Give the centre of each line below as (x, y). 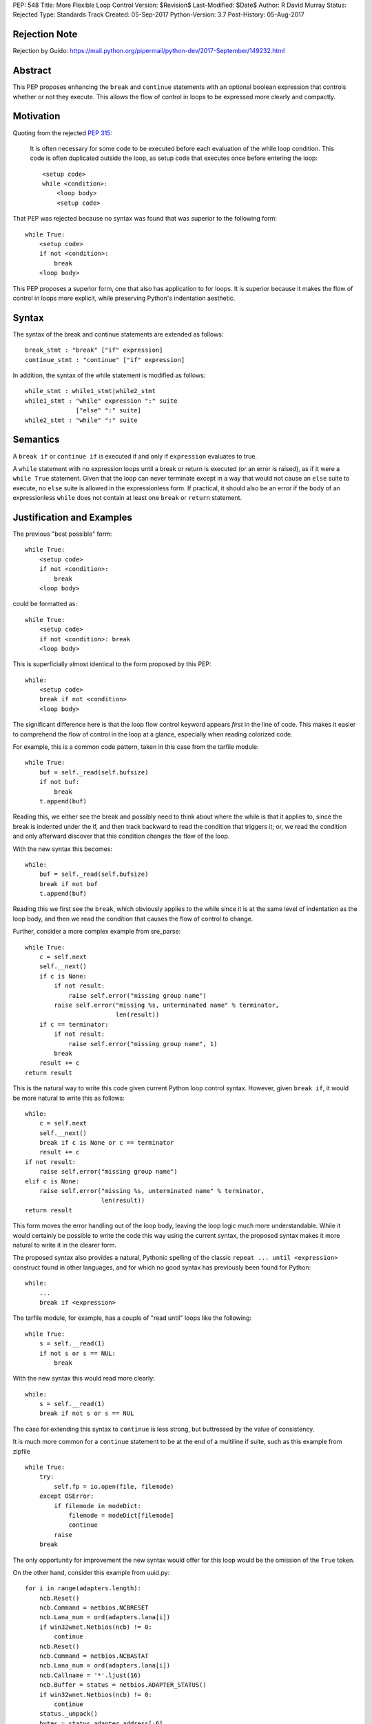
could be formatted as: (45, 604)
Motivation (37, 116)
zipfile (21, 1451)
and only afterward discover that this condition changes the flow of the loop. (121, 836)
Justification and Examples (72, 517)
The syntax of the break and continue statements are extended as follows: (118, 334)
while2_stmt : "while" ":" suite (81, 420)
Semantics (36, 440)
